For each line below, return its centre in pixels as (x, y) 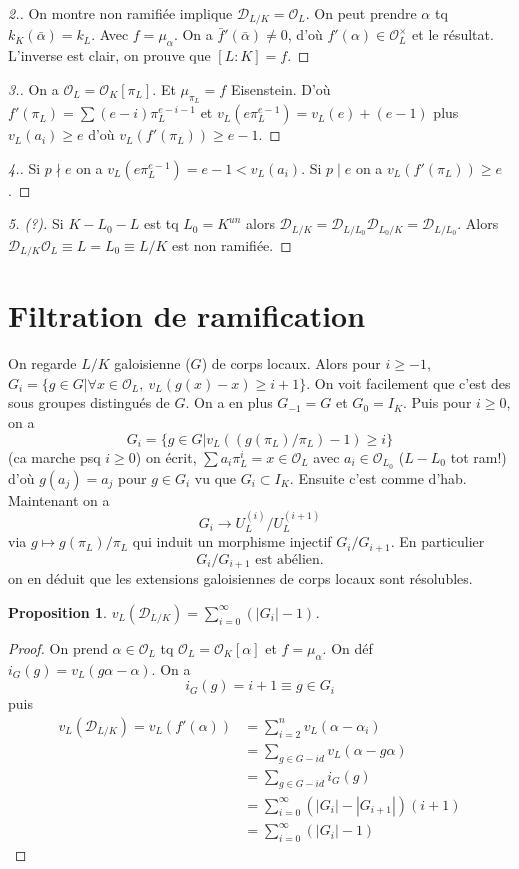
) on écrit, (166, 456)
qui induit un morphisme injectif (232, 541)
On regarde (42, 363)
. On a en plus (229, 402)
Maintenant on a (59, 499)
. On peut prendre (361, 13)
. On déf (347, 647)
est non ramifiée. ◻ (231, 244)
